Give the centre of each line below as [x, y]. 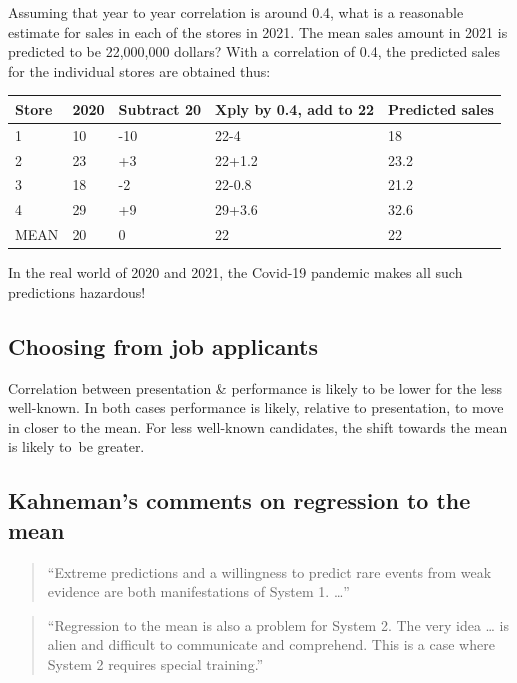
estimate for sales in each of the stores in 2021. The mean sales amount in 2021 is [258, 31]
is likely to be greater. [76, 446]
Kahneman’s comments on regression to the [239, 500]
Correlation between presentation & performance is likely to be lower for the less [255, 387]
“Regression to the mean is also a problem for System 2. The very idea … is [278, 624]
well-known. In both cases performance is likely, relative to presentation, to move [256, 407]
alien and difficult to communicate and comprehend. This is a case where [271, 644]
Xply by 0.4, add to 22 [295, 108]
